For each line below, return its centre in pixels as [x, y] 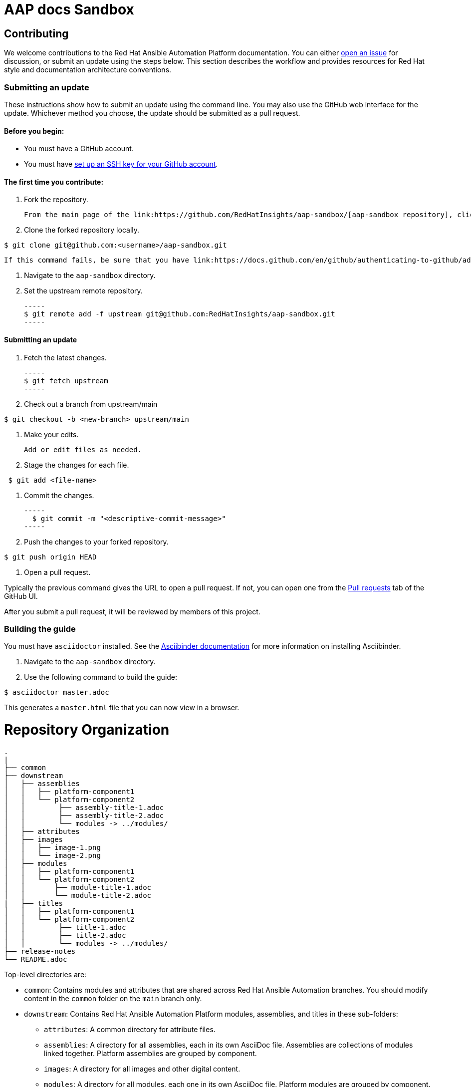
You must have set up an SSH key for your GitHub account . [121, 164]
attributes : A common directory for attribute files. [130, 1029]
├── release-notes [40, 951]
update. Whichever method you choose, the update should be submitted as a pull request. [152, 113]
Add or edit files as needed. [83, 449]
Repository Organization [87, 730]
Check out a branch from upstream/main [91, 404]
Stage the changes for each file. [77, 465]
